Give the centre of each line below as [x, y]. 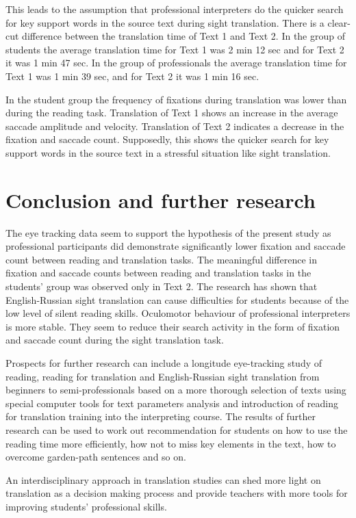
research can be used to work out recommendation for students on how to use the [177, 429]
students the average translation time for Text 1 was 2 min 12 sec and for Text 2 [175, 49]
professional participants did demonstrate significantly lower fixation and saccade [176, 246]
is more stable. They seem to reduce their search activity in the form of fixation [173, 326]
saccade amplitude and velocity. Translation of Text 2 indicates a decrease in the [175, 126]
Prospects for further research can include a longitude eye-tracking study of [164, 363]
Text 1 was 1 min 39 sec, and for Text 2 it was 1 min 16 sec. [132, 76]
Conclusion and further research [161, 199]
